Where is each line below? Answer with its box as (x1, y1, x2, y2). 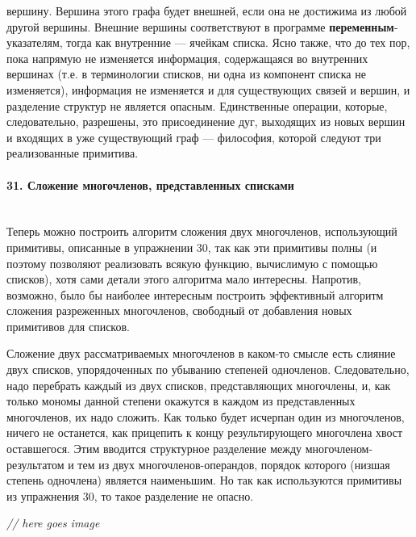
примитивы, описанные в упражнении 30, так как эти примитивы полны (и (6, 238, 377, 255)
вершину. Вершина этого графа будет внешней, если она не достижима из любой (6, 2, 407, 19)
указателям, (6, 34, 63, 51)
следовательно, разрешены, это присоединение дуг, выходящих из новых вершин (6, 113, 406, 130)
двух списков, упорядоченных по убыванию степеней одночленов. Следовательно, (6, 361, 410, 378)
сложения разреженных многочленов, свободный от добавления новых (6, 302, 352, 319)
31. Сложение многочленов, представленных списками (6, 176, 294, 193)
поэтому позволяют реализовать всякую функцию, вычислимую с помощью (6, 254, 378, 271)
